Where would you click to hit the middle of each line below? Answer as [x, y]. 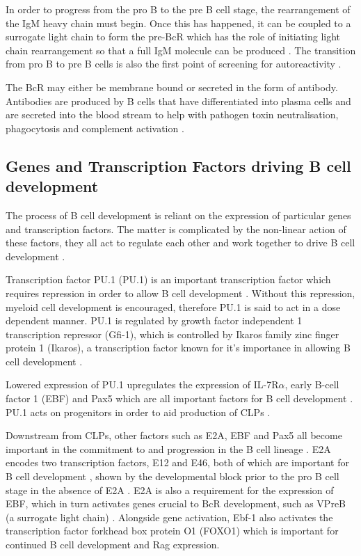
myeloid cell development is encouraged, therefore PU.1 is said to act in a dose [173, 307]
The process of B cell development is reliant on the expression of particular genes [178, 215]
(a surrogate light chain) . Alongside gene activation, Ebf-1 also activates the [169, 517]
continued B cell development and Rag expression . [113, 544]
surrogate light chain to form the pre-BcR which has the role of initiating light [173, 37]
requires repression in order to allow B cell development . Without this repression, [180, 293]
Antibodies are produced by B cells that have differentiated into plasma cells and [178, 101]
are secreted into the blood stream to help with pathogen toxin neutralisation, [172, 114]
